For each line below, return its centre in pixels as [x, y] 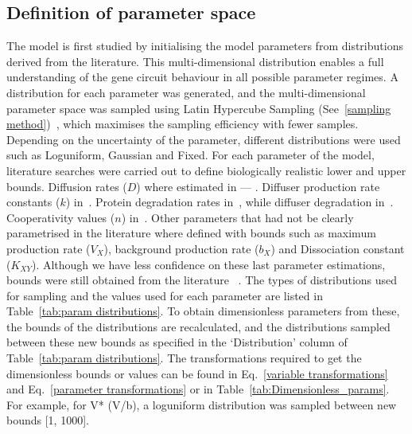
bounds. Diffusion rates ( [67, 186]
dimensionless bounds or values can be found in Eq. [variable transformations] [197, 373]
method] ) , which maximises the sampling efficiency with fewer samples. [183, 124]
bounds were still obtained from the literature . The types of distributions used [202, 280]
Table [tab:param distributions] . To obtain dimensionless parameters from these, [203, 311]
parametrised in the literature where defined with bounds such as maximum [191, 233]
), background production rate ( [181, 248]
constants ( [33, 202]
